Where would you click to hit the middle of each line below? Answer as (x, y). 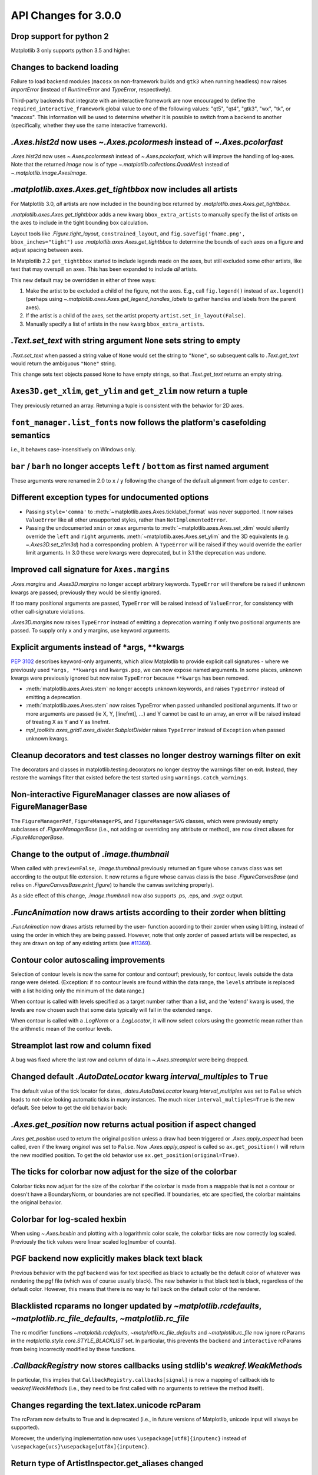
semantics (31, 435)
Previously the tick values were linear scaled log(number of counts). (93, 1241)
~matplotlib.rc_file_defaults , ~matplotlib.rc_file (100, 1318)
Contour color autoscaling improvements (88, 960)
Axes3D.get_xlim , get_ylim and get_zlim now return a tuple (129, 391)
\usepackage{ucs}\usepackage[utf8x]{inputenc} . (80, 1446)
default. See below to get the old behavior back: (69, 1107)
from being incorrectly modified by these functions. (73, 1349)
